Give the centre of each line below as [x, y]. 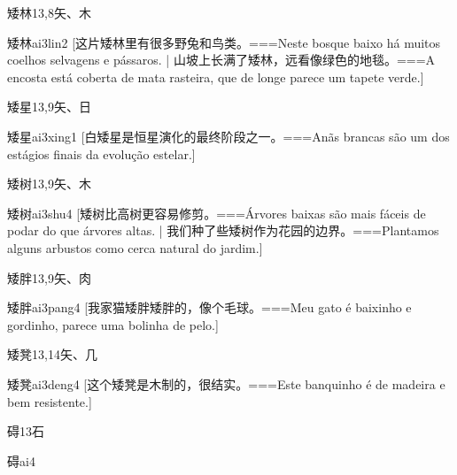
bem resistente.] [50, 401]
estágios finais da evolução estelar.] [101, 153]
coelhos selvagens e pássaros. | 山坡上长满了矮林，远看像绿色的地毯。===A [221, 60]
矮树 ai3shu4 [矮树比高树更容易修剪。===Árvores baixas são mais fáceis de [217, 213]
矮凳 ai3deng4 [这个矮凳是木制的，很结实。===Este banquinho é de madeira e [226, 383]
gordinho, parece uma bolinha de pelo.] [113, 324]
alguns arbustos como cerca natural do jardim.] [135, 247]
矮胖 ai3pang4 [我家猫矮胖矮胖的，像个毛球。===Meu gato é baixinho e [209, 307]
